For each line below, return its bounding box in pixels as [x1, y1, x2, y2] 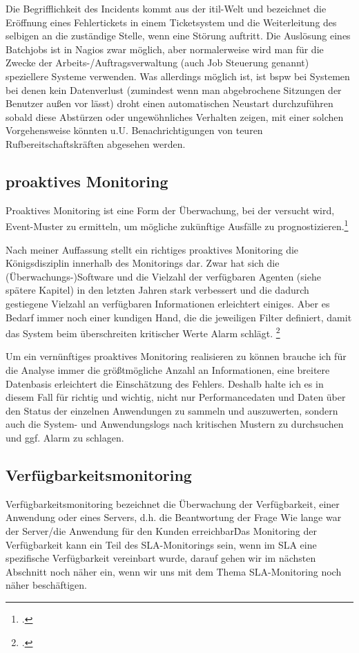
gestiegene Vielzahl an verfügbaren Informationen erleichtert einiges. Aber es [6, 296, 330, 310]
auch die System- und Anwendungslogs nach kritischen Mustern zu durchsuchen [6, 417, 344, 431]
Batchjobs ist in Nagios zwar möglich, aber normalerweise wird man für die [6, 41, 324, 56]
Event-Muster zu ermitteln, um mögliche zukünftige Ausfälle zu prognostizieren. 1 [6, 217, 349, 233]
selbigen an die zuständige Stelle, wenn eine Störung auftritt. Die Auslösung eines [6, 28, 351, 43]
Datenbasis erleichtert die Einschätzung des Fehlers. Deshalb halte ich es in [6, 376, 324, 390]
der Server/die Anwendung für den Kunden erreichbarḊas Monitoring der [6, 523, 318, 538]
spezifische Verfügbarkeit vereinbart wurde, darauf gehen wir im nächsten [6, 551, 316, 565]
